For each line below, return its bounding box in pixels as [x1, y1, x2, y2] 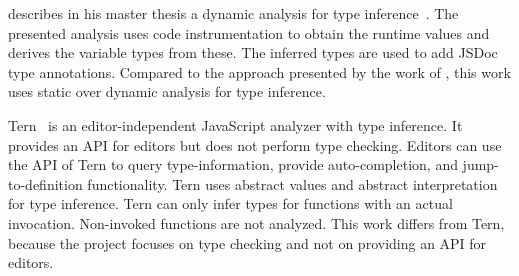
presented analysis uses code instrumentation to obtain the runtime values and [8, 22, 490, 43]
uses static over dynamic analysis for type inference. [8, 81, 326, 102]
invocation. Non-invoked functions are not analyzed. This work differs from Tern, [8, 212, 505, 233]
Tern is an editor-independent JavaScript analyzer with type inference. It [8, 114, 463, 135]
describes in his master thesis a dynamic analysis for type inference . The [8, 3, 459, 23]
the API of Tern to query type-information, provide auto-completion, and [8, 154, 458, 175]
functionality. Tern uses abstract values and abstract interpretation [87, 173, 498, 194]
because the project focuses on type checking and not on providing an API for [8, 232, 487, 253]
